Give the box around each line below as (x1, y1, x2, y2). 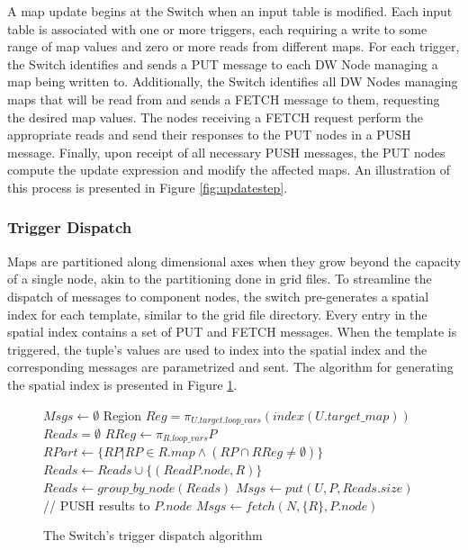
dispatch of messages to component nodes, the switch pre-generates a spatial (7, 286, 429, 305)
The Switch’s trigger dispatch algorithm (43, 526, 263, 545)
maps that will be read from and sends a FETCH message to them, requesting (7, 89, 440, 108)
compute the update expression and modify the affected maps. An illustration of (7, 160, 450, 179)
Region (103, 405, 142, 424)
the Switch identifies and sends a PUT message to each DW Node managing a (7, 54, 438, 73)
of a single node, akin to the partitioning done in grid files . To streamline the (7, 269, 432, 288)
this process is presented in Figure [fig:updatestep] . (7, 177, 288, 196)
